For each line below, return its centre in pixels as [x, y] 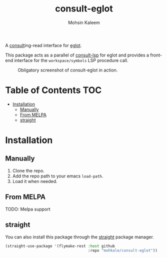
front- [156, 55]
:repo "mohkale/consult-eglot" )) [122, 250]
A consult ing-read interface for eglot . [43, 45]
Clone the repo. [28, 170]
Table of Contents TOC [53, 90]
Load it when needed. [35, 181]
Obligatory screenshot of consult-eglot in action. [68, 70]
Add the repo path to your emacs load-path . [58, 176]
